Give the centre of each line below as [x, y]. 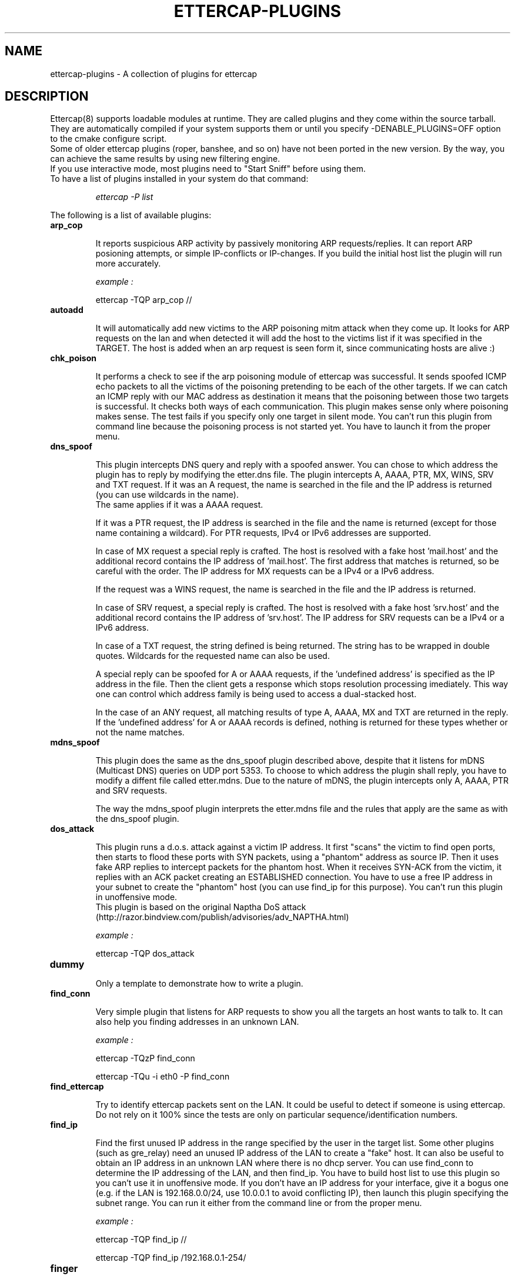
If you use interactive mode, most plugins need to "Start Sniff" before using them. [208, 169]
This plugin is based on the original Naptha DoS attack [201, 907]
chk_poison [73, 358]
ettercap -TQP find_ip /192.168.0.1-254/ [171, 1258]
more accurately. [128, 264]
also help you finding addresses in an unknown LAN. [197, 1022]
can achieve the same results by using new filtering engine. [165, 159]
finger [64, 1269]
